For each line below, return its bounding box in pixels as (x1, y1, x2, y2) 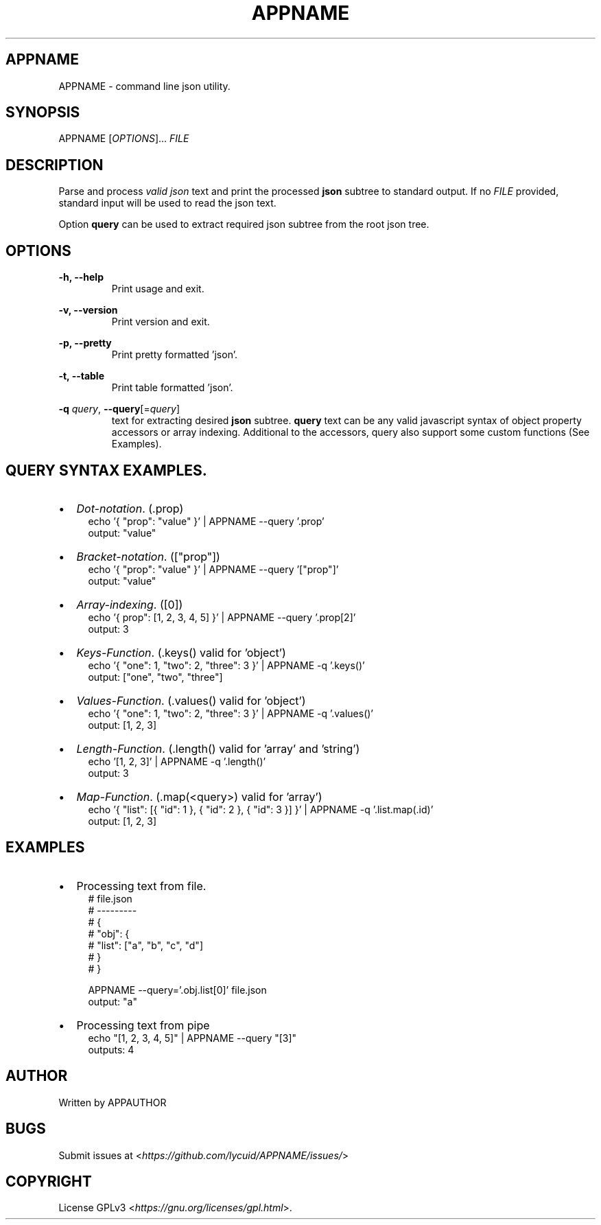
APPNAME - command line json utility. (58, 80, 231, 92)
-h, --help (58, 271, 104, 283)
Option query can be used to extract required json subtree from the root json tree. (58, 218, 429, 231)
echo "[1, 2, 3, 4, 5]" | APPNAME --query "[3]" (88, 1031, 297, 1044)
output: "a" (88, 995, 137, 1007)
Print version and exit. (111, 316, 210, 328)
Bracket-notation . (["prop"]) (76, 549, 220, 563)
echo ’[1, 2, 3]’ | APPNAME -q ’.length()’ (88, 755, 266, 767)
